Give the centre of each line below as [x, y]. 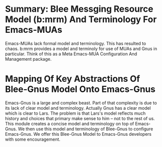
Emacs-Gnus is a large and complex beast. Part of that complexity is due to [81, 103]
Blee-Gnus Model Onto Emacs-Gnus [80, 89]
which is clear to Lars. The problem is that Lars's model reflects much [75, 113]
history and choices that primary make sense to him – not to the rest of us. [80, 118]
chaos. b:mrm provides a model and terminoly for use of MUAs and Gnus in [81, 49]
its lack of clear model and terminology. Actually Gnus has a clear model [78, 108]
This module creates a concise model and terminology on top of [69, 123]
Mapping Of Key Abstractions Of [73, 79]
